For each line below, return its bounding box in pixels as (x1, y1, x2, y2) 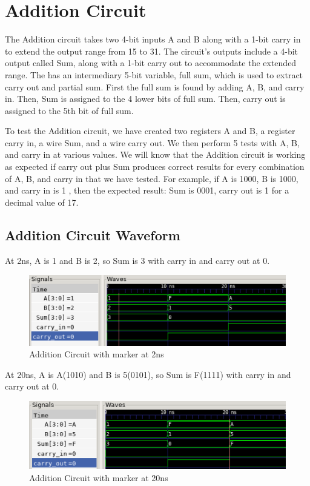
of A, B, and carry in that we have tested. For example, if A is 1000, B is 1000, (5, 172, 298, 184)
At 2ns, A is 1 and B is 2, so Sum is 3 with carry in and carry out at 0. (5, 254, 270, 266)
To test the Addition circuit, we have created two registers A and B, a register (5, 124, 295, 137)
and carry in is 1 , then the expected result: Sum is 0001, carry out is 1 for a (5, 184, 289, 197)
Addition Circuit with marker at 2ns (29, 348, 164, 360)
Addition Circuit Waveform (5, 225, 180, 244)
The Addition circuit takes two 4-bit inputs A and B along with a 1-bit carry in (5, 33, 301, 46)
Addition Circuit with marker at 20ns (29, 471, 168, 484)
